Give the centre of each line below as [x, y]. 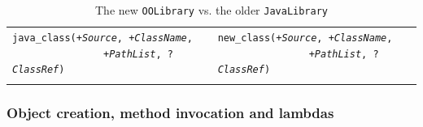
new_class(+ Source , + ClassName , [305, 38]
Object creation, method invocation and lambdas [170, 112]
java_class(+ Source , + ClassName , [102, 38]
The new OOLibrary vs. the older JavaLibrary [211, 10]
